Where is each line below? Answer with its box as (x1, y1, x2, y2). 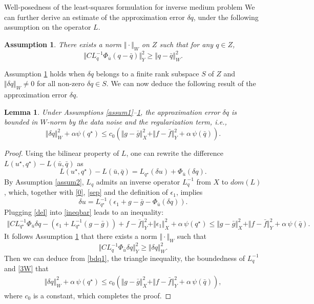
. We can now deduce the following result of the (106, 78, 256, 89)
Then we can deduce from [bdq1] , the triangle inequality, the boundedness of (4, 252, 245, 263)
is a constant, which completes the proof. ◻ (33, 290, 172, 300)
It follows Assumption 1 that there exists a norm (4, 230, 157, 241)
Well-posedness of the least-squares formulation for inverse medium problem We (4, 2, 255, 12)
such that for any (159, 38, 214, 49)
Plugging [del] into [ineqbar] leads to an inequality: (4, 206, 164, 217)
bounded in (4, 116, 38, 127)
